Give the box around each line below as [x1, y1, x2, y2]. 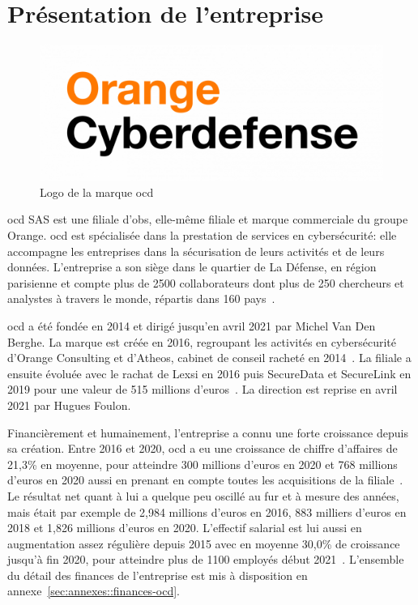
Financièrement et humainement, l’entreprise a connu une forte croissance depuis [7, 424, 408, 441]
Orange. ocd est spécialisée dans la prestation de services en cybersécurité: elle [7, 227, 397, 244]
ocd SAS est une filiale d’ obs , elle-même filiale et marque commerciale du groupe [7, 211, 408, 228]
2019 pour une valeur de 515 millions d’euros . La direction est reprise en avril [7, 381, 398, 398]
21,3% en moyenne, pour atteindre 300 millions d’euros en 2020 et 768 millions [7, 455, 398, 472]
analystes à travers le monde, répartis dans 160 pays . [7, 290, 275, 307]
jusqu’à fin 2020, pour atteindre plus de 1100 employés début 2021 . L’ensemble [7, 551, 404, 568]
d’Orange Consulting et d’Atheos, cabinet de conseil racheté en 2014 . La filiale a [7, 349, 412, 366]
